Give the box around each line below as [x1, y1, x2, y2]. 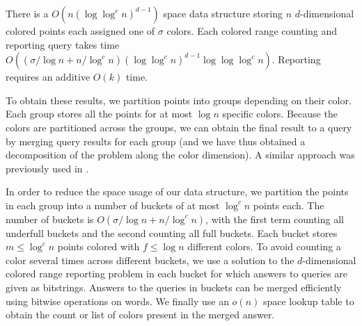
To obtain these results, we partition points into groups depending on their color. [6, 92, 352, 107]
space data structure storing [163, 6, 283, 20]
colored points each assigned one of [6, 24, 155, 38]
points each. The [253, 197, 324, 212]
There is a [6, 6, 49, 20]
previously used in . [6, 161, 89, 175]
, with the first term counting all [205, 211, 344, 226]
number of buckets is [6, 211, 94, 226]
